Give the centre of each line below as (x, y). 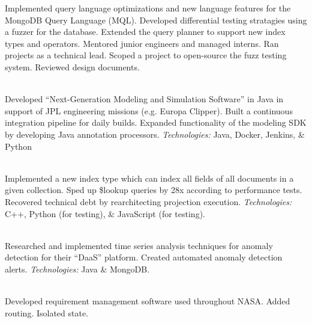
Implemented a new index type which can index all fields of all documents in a (149, 178)
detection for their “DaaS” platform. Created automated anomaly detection (144, 257)
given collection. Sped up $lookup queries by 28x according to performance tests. (154, 190)
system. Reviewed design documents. (72, 66)
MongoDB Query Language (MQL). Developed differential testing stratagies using (156, 20)
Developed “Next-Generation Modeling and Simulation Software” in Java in (144, 99)
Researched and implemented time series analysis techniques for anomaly (139, 245)
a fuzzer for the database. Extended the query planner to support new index (145, 32)
